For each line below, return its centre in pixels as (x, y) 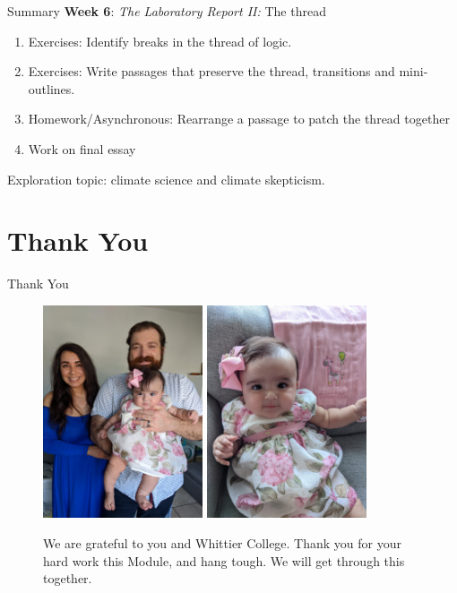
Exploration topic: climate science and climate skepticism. (166, 179)
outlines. (52, 88)
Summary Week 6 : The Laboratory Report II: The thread (167, 11)
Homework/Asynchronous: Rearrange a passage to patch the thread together (239, 119)
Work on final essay (82, 148)
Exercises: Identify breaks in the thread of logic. (160, 41)
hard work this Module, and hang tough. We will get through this (224, 560)
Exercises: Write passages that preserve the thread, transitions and (211, 71)
